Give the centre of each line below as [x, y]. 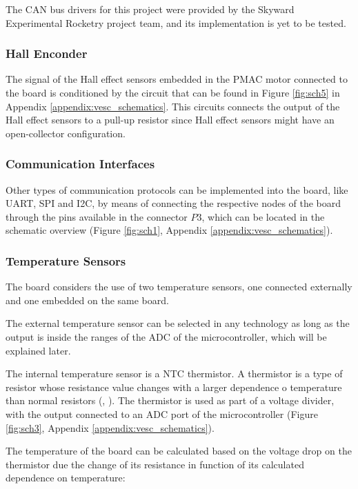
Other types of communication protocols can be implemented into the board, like [177, 189]
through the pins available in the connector [97, 216]
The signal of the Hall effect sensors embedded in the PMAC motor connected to [177, 79]
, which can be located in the [263, 216]
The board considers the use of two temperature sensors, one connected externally [179, 287]
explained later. [38, 350]
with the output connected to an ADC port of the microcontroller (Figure [162, 413]
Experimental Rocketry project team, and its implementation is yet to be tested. [176, 22]
